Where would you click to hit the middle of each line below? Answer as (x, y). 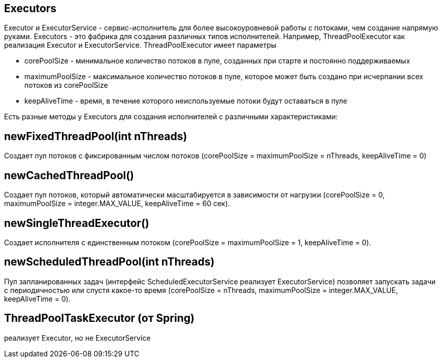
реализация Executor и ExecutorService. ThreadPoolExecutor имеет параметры (140, 45)
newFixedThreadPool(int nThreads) (96, 136)
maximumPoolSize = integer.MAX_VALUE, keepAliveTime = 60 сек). (117, 204)
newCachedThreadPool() (69, 175)
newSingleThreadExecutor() (77, 223)
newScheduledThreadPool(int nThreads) (109, 262)
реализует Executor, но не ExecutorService (77, 338)
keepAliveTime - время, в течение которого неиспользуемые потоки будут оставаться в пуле (186, 101)
